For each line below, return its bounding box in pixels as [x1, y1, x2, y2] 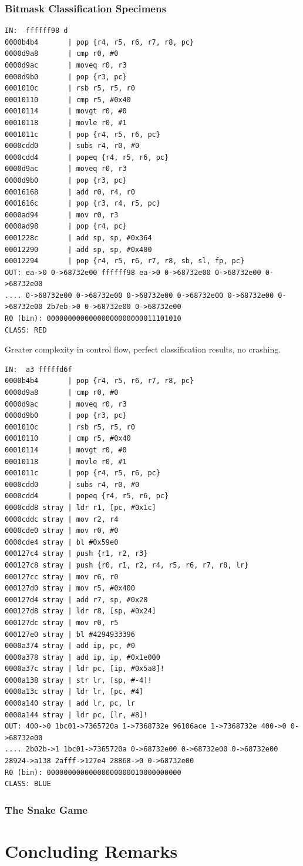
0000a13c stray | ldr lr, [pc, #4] [5, 687, 144, 696]
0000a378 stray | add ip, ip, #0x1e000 [5, 653, 160, 662]
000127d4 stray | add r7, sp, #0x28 [5, 595, 148, 604]
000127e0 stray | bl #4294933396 [5, 630, 135, 639]
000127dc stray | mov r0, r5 [5, 618, 119, 627]
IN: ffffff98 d [5, 26, 68, 35]
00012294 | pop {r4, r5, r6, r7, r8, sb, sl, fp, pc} [5, 257, 245, 266]
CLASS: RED [5, 325, 47, 334]
